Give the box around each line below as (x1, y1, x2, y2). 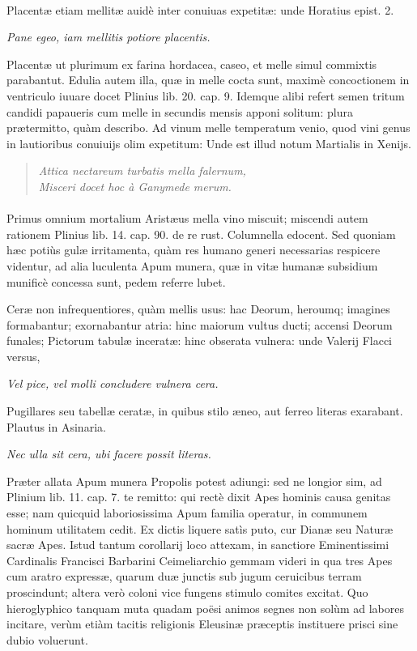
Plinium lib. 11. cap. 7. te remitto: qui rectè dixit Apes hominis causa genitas (6, 488, 391, 505)
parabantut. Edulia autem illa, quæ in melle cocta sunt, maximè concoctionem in (6, 71, 410, 88)
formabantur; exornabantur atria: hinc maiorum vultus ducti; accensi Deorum (6, 316, 393, 333)
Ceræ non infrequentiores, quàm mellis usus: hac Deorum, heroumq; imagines (6, 300, 390, 317)
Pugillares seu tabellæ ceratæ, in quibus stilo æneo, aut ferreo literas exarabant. (6, 402, 403, 419)
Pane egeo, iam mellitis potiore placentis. (6, 28, 211, 45)
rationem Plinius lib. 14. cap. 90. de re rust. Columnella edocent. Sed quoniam (6, 225, 396, 242)
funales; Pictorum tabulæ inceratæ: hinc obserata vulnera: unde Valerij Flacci (6, 332, 393, 349)
